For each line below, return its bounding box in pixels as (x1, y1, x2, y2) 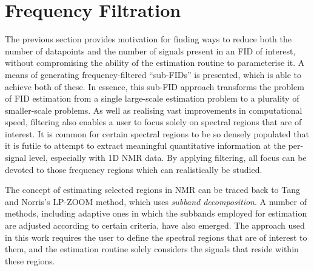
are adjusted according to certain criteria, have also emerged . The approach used (5, 219, 305, 232)
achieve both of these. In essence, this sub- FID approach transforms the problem (5, 80, 304, 93)
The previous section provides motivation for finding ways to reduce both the (5, 33, 292, 45)
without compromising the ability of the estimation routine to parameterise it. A (5, 56, 305, 69)
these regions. (5, 254, 55, 267)
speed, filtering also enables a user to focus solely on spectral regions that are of (5, 116, 302, 128)
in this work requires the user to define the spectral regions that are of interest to (5, 230, 307, 243)
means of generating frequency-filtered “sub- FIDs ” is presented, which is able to (5, 68, 302, 80)
